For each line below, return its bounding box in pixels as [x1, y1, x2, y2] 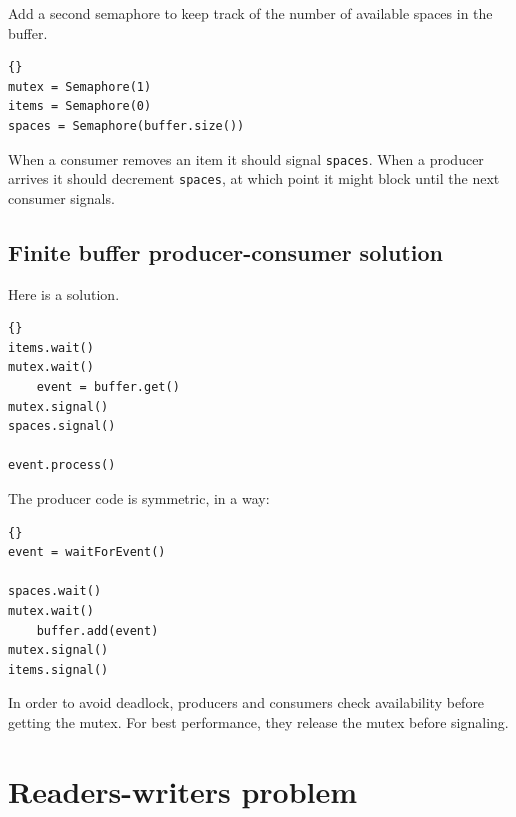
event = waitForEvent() [8, 545, 166, 560]
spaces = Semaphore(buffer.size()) [8, 118, 245, 133]
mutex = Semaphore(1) [8, 79, 152, 94]
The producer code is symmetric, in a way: [8, 488, 270, 509]
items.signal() [8, 662, 109, 677]
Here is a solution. [8, 283, 120, 304]
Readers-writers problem [8, 770, 358, 811]
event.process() [8, 458, 116, 473]
